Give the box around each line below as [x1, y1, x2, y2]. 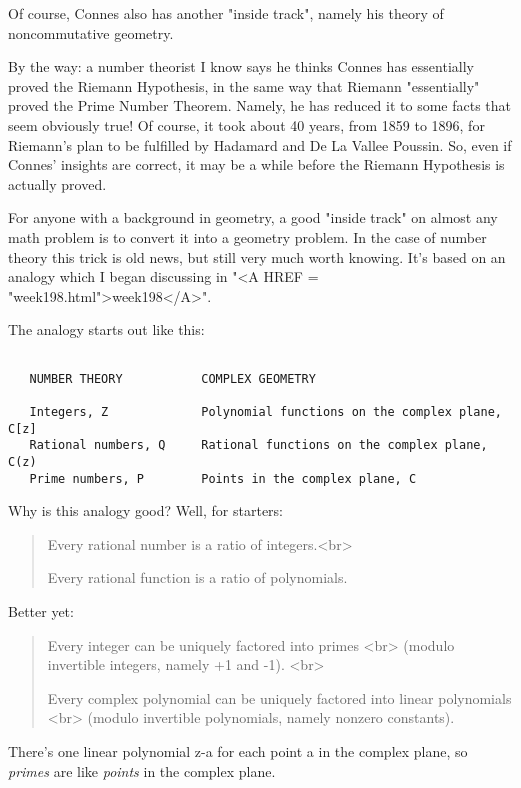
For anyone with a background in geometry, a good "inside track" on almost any [8, 207, 498, 228]
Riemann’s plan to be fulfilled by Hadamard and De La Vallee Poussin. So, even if [8, 134, 512, 155]
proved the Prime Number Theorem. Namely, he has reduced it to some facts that [8, 95, 512, 116]
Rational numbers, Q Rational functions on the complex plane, [29, 438, 488, 453]
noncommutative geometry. [8, 22, 174, 43]
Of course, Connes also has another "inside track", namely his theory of [8, 3, 444, 23]
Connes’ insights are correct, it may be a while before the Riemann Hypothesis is [8, 154, 505, 175]
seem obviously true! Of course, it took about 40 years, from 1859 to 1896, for [8, 114, 485, 135]
